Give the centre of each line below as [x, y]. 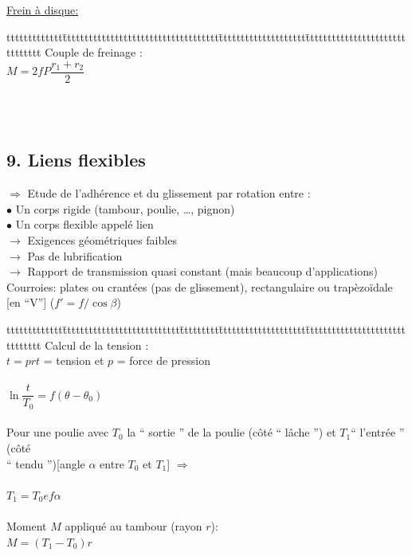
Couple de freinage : [94, 52]
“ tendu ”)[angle [46, 463]
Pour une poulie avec [58, 432]
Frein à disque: [43, 10]
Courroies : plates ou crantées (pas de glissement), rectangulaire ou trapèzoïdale [200, 286]
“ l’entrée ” [378, 432]
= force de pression [163, 360]
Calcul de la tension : [97, 345]
